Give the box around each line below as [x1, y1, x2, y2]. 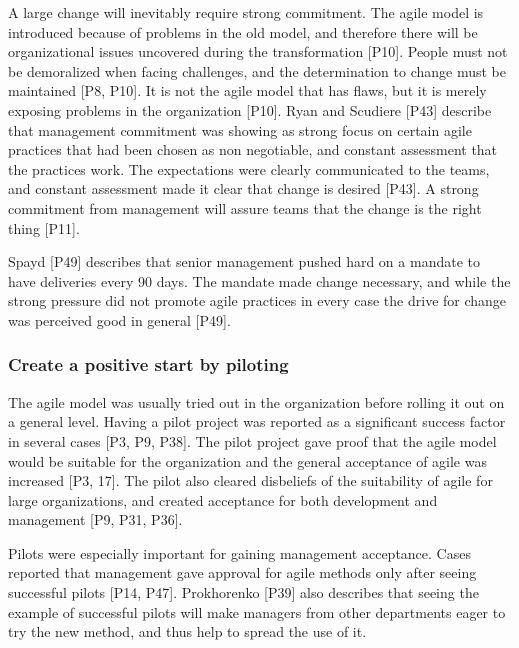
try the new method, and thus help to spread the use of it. [8, 621, 367, 642]
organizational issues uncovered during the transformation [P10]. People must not [8, 41, 508, 62]
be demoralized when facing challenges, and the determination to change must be [8, 60, 506, 81]
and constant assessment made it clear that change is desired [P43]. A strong [8, 178, 479, 199]
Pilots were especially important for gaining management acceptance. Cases [8, 542, 471, 563]
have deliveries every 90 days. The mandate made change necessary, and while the [8, 270, 511, 291]
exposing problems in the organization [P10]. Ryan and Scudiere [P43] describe [8, 99, 492, 120]
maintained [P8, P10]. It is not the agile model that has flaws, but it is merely [8, 80, 487, 101]
